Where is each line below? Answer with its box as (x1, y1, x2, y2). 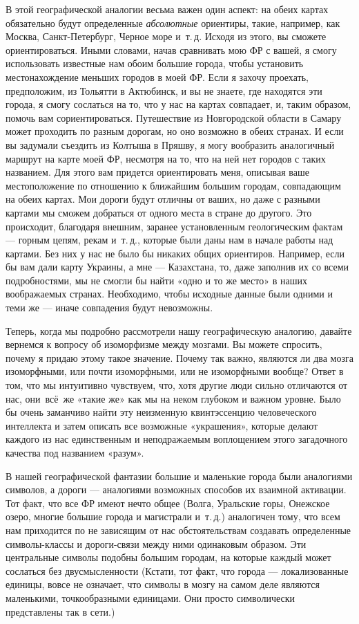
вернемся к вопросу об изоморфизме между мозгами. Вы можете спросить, (6, 337, 322, 351)
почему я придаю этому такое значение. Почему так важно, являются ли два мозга (6, 350, 353, 365)
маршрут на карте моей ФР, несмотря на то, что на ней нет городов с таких (6, 151, 326, 165)
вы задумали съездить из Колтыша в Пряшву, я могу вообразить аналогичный (6, 137, 335, 152)
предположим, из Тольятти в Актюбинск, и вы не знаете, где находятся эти (6, 83, 322, 98)
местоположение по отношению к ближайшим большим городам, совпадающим (6, 178, 341, 192)
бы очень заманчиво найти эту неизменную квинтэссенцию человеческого (6, 405, 317, 419)
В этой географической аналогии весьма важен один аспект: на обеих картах (6, 2, 329, 16)
